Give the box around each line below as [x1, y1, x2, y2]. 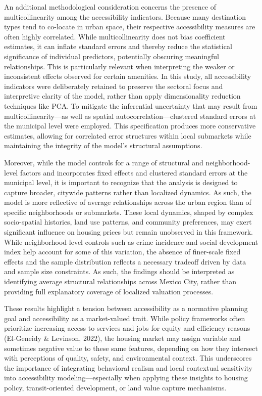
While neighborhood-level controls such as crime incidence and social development [4, 236, 258, 247]
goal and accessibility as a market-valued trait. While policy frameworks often [4, 313, 245, 323]
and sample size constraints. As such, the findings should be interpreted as [4, 266, 235, 277]
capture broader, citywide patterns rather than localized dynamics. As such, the [4, 187, 251, 197]
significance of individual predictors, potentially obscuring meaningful [4, 51, 219, 61]
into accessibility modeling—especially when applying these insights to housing [4, 372, 248, 383]
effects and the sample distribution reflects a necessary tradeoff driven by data [4, 256, 246, 267]
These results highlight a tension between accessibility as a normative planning [4, 303, 248, 314]
